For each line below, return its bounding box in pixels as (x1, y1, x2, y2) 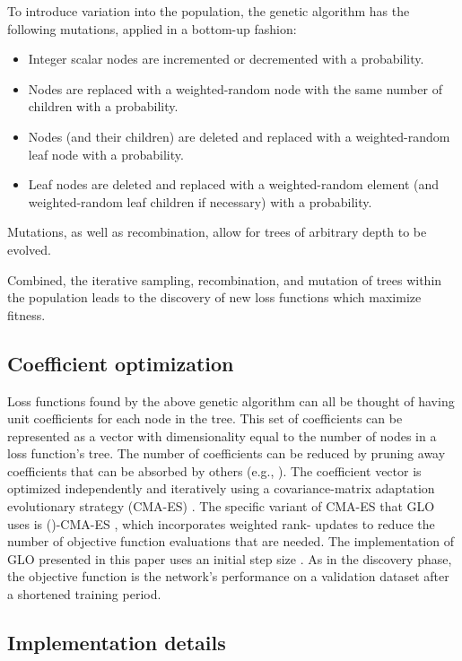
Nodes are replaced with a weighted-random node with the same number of (28, 79, 442, 98)
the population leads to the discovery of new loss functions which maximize (7, 288, 422, 307)
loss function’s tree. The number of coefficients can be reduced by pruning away (7, 444, 446, 463)
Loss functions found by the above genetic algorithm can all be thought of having (7, 391, 455, 410)
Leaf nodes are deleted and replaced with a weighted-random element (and (28, 175, 440, 194)
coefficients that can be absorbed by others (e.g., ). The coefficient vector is (7, 461, 422, 480)
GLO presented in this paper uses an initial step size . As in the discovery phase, (7, 549, 452, 568)
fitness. (7, 305, 46, 324)
